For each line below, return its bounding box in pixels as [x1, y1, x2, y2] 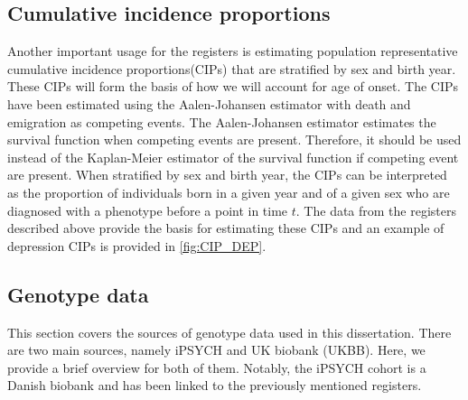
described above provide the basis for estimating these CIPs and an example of [7, 219, 445, 237]
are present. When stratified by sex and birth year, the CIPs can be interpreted [7, 165, 447, 184]
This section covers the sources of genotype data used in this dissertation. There [7, 322, 452, 341]
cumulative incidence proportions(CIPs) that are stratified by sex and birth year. [7, 59, 456, 78]
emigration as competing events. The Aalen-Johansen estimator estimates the [7, 112, 436, 131]
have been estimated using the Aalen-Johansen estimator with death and [7, 94, 411, 113]
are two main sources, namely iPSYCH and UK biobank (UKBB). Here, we [7, 340, 426, 359]
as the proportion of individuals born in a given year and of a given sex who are [7, 182, 450, 201]
